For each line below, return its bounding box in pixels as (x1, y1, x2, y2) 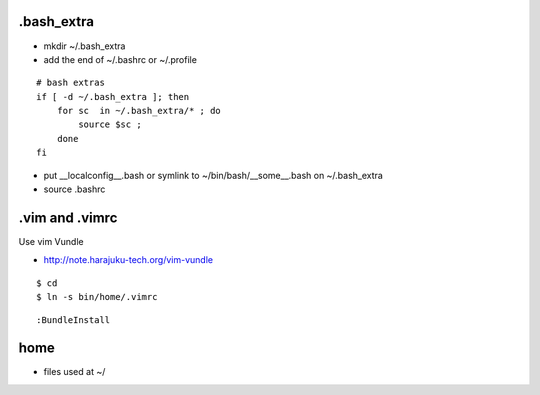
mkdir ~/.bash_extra (43, 40, 126, 52)
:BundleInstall (36, 314, 111, 325)
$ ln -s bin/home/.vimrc (36, 291, 158, 303)
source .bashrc (43, 183, 106, 195)
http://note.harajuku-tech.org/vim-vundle (43, 254, 214, 266)
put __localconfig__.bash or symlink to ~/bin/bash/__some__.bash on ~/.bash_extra (43, 169, 384, 181)
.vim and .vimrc (18, 209, 118, 226)
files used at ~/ (43, 366, 106, 378)
